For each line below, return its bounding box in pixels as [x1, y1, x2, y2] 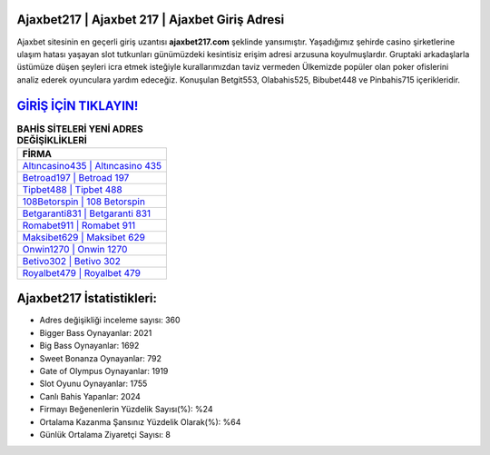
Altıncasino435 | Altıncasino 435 [22, 159, 162, 172]
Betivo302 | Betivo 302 [22, 254, 122, 267]
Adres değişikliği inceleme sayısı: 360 [39, 314, 181, 326]
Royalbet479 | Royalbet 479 [22, 266, 141, 279]
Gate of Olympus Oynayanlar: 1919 [39, 366, 169, 377]
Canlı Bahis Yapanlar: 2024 [39, 391, 141, 401]
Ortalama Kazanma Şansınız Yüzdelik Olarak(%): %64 [39, 416, 241, 427]
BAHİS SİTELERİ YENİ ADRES [16, 123, 144, 135]
